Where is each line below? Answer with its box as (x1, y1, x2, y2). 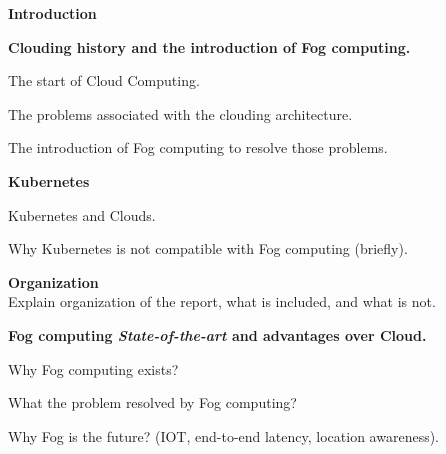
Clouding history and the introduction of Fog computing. (8, 36, 411, 57)
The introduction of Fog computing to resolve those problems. (8, 137, 388, 158)
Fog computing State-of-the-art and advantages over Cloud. (8, 324, 427, 345)
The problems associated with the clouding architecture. (8, 103, 353, 124)
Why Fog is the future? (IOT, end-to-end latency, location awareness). (8, 425, 440, 446)
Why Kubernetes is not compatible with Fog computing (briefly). (8, 238, 408, 259)
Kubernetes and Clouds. (8, 204, 156, 225)
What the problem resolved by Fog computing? (8, 392, 297, 413)
